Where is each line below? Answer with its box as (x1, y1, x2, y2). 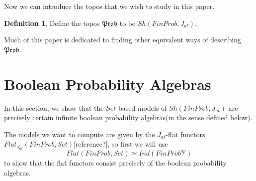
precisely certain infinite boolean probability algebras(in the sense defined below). (4, 112, 253, 123)
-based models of (116, 102, 167, 113)
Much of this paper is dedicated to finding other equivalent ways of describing (4, 34, 241, 45)
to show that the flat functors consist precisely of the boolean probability (4, 158, 227, 168)
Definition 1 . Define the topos (4, 17, 100, 28)
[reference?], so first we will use (73, 139, 168, 149)
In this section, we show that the (4, 102, 104, 113)
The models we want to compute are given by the (4, 129, 155, 139)
